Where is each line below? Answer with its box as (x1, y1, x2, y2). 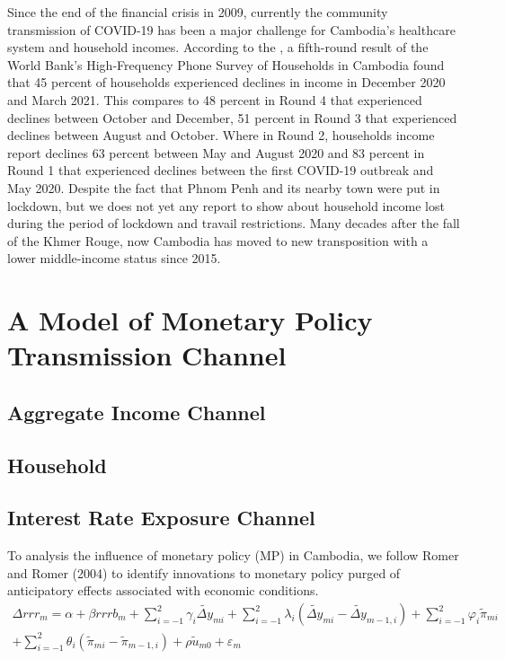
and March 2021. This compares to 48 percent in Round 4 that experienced (7, 90, 422, 109)
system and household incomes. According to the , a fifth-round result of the (7, 38, 429, 57)
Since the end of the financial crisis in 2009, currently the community (7, 3, 388, 21)
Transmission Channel (7, 337, 287, 373)
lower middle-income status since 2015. (7, 249, 221, 268)
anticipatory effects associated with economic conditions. (7, 581, 319, 600)
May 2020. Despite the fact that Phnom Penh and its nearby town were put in (7, 178, 440, 197)
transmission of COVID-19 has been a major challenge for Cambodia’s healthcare (7, 20, 456, 39)
